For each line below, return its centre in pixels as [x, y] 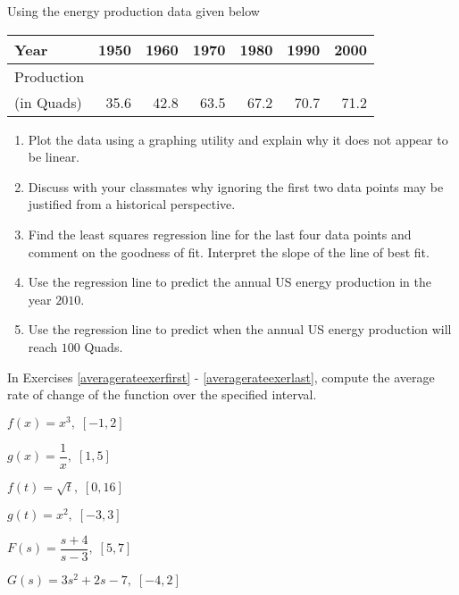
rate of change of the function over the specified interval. [162, 394]
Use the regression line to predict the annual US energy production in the [229, 282]
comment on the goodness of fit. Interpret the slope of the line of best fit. [229, 251]
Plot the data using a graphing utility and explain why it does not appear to [238, 139]
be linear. [54, 157]
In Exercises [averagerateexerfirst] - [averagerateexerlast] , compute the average [221, 377]
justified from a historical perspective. [132, 204]
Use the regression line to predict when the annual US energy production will [240, 329]
